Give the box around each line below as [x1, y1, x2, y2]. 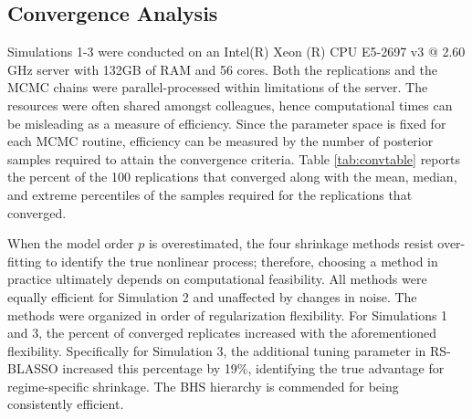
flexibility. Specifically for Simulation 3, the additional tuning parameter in [7, 340, 426, 360]
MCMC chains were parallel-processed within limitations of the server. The [7, 78, 428, 97]
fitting [7, 251, 42, 270]
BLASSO [7, 359, 58, 378]
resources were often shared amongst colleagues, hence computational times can [7, 95, 453, 114]
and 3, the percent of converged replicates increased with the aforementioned [7, 323, 437, 342]
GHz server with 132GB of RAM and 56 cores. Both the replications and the [7, 59, 437, 79]
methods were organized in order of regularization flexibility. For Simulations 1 [7, 305, 448, 324]
